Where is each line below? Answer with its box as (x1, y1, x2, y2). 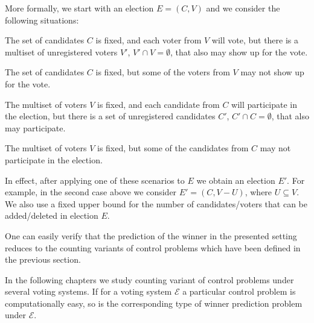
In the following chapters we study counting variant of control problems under (5, 273, 294, 286)
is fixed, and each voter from (95, 34, 202, 46)
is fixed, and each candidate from (97, 98, 220, 110)
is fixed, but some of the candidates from (97, 142, 249, 154)
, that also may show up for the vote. (170, 45, 308, 58)
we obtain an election (196, 174, 275, 186)
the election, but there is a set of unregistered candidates (5, 110, 216, 122)
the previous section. (5, 253, 81, 266)
